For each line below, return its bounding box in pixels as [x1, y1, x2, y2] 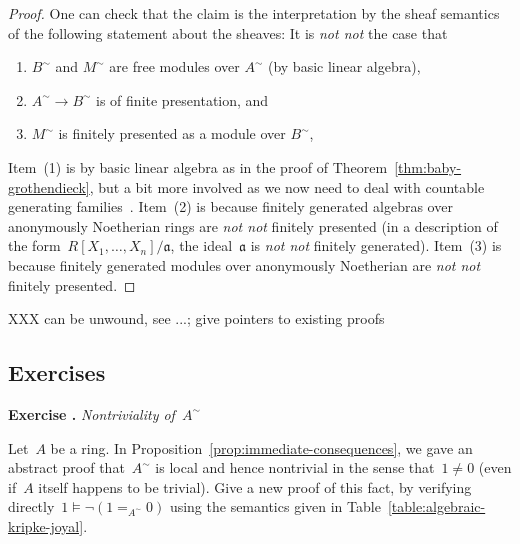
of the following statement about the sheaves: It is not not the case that [8, 22, 448, 43]
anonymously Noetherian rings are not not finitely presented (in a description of [8, 215, 498, 236]
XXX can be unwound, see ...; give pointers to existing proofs [8, 308, 385, 329]
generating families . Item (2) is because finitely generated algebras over [8, 196, 453, 217]
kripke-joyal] [8, 515, 84, 536]
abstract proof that [8, 457, 125, 478]
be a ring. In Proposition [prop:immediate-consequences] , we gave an [50, 437, 473, 458]
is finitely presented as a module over [58, 123, 286, 144]
